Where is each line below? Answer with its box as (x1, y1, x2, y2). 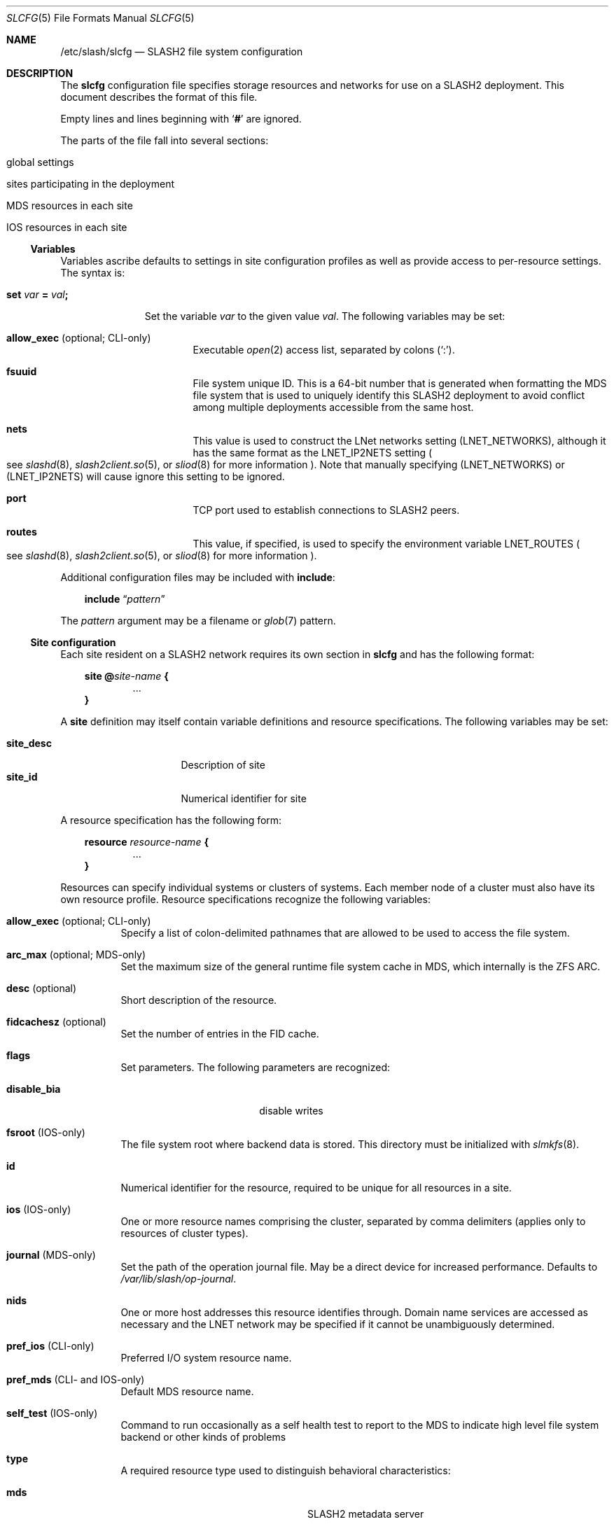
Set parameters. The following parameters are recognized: (120, 1061, 391, 1073)
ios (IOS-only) (6, 1203, 71, 1215)
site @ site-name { (84, 670, 169, 682)
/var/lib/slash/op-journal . (120, 1273, 237, 1285)
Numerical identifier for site (181, 792, 307, 804)
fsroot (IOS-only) (6, 1126, 85, 1138)
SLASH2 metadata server (307, 1508, 424, 1520)
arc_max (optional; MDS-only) (6, 949, 146, 960)
